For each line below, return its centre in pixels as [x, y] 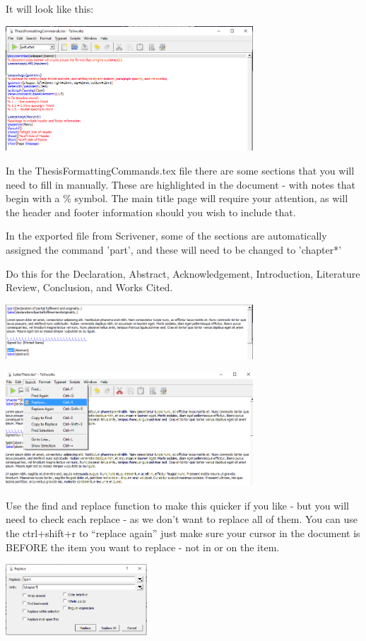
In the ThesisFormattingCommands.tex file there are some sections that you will [180, 171]
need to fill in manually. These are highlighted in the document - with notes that [181, 184]
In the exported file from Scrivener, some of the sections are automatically [166, 236]
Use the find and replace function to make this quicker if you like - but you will [177, 505]
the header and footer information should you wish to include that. [151, 212]
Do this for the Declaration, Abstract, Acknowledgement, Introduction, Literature [183, 273]
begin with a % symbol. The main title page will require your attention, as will [177, 198]
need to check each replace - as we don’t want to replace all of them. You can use [182, 519]
